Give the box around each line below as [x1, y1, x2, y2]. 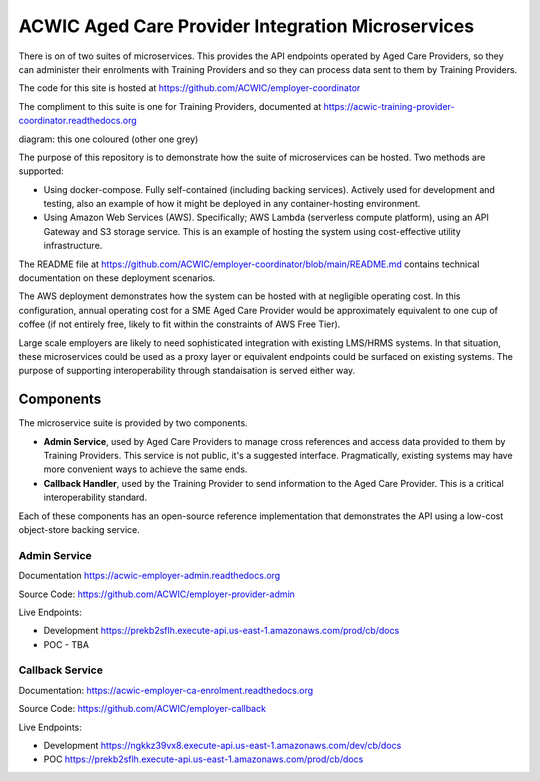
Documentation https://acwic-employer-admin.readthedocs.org [18, 570, 281, 582]
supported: [18, 165, 64, 177]
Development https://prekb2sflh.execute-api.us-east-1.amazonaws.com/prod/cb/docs [43, 625, 400, 637]
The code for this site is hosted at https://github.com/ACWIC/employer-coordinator [18, 82, 361, 94]
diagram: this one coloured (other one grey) [18, 133, 199, 145]
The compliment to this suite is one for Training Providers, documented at [18, 100, 322, 112]
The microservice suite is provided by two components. [18, 417, 249, 429]
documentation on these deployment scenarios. [18, 272, 216, 284]
